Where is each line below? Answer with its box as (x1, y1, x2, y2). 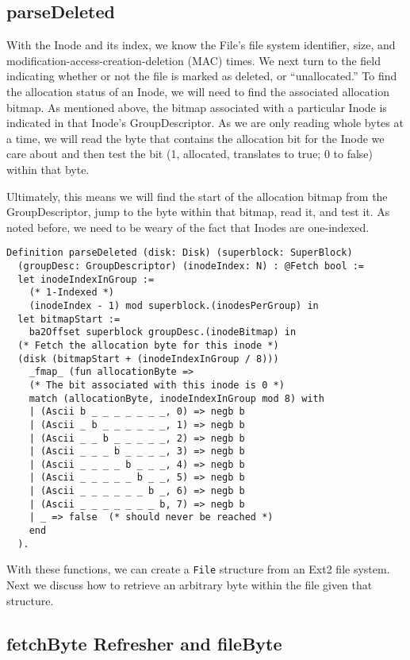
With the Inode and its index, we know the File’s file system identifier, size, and (6, 37, 396, 53)
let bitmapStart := (17, 313, 121, 325)
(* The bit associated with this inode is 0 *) (29, 379, 285, 391)
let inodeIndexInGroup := (17, 273, 155, 285)
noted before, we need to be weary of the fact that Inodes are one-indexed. (6, 218, 370, 235)
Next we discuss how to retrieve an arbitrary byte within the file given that (6, 577, 373, 593)
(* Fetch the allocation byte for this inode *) (17, 339, 279, 351)
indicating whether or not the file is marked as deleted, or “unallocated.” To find (6, 68, 397, 84)
